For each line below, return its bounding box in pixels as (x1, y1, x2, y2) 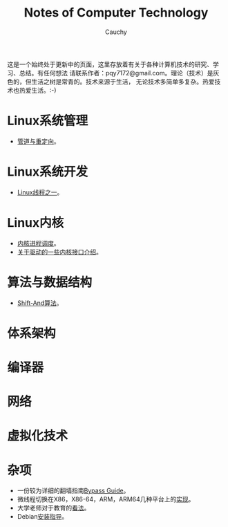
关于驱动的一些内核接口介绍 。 (17, 248, 102, 256)
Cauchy (104, 28, 128, 36)
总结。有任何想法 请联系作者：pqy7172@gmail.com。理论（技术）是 (19, 68, 213, 77)
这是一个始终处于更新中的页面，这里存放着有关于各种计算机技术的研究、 (7, 60, 213, 68)
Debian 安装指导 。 (17, 512, 68, 521)
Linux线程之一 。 (17, 188, 64, 196)
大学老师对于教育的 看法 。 (17, 503, 91, 512)
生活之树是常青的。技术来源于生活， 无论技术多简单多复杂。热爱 (30, 77, 215, 86)
